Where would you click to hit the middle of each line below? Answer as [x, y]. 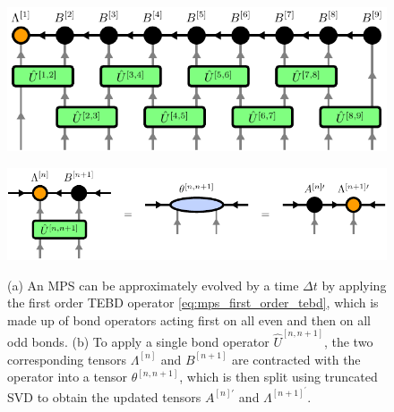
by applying [354, 285]
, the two [348, 342]
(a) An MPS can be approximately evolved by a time [153, 285]
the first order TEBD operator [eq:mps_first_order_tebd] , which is [193, 303]
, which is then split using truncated [278, 377]
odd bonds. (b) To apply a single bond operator [138, 342]
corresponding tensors [67, 359]
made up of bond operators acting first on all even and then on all [189, 320]
